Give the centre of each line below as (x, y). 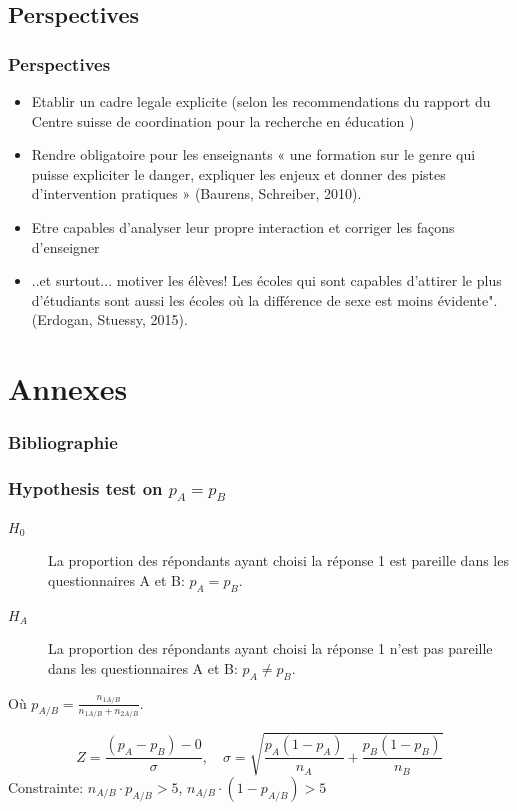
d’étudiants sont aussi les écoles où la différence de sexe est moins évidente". (264, 299)
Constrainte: (46, 786)
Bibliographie (63, 442)
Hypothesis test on (85, 488)
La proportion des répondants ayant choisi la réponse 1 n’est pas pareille (270, 648)
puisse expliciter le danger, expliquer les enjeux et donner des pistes (238, 173)
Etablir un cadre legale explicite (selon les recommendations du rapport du (261, 101)
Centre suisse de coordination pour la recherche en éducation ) (223, 120)
